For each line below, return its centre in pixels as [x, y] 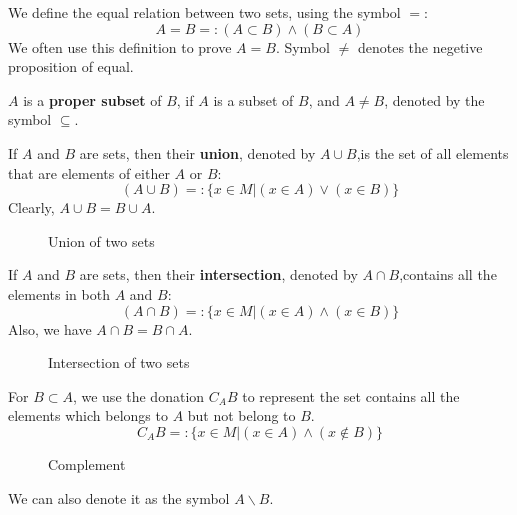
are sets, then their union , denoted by [197, 152]
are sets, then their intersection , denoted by [218, 274]
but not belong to [241, 415]
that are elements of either [89, 172]
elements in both [59, 293]
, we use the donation [138, 395]
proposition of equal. [71, 66]
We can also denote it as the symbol [119, 497]
